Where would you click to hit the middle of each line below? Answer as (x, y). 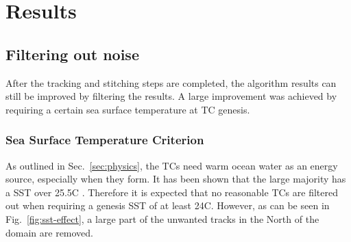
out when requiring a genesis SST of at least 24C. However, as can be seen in (168, 205)
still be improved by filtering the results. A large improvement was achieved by (171, 96)
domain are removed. (50, 232)
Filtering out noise (72, 54)
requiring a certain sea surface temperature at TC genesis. (128, 109)
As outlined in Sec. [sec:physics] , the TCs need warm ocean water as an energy (172, 165)
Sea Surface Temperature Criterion (105, 140)
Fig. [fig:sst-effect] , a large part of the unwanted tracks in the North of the (162, 218)
